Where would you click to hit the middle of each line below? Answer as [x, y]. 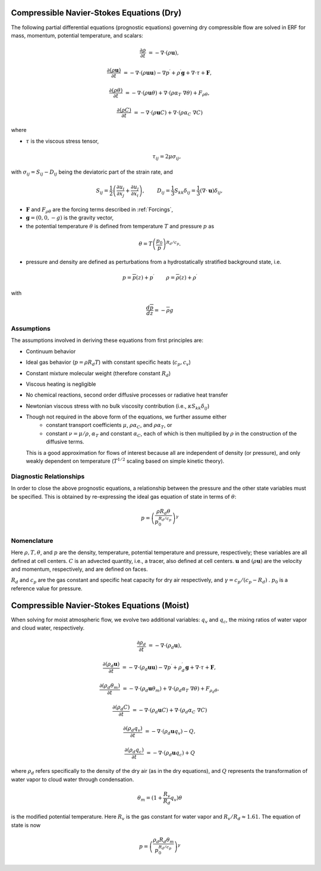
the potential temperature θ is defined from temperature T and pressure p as [120, 226]
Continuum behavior [51, 351]
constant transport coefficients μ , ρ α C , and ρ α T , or [109, 426]
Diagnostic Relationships [48, 476]
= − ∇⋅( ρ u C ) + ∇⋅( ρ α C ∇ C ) [169, 113]
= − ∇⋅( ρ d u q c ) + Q [171, 754]
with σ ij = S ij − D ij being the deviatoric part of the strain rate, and [92, 173]
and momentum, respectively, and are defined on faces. [79, 569]
